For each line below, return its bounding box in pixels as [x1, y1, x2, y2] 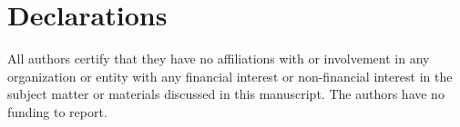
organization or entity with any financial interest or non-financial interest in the [7, 66, 453, 85]
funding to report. [7, 102, 107, 121]
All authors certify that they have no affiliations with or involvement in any [7, 49, 430, 68]
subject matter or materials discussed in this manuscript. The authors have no [7, 84, 445, 103]
